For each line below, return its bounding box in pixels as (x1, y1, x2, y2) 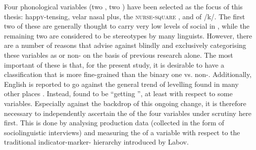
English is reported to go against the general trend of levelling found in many (4, 78, 239, 89)
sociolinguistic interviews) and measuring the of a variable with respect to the (4, 127, 240, 137)
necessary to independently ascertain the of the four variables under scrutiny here (4, 108, 252, 118)
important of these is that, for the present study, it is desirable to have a (4, 59, 224, 70)
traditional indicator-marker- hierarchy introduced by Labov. (4, 137, 189, 147)
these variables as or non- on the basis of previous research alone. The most (4, 49, 233, 60)
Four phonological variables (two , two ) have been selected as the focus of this (4, 1, 243, 11)
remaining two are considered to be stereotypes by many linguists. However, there (4, 30, 253, 40)
